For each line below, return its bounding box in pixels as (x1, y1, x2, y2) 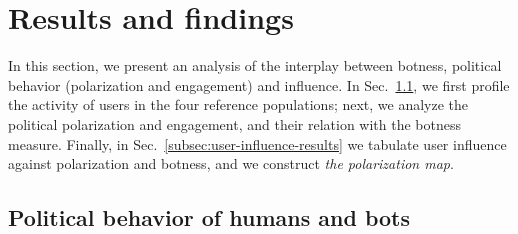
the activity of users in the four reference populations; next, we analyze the (8, 94, 469, 115)
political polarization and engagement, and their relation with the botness (8, 113, 461, 134)
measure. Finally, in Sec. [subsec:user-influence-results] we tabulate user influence (8, 133, 507, 154)
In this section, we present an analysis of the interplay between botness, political (8, 55, 502, 76)
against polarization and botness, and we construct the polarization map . (8, 153, 454, 174)
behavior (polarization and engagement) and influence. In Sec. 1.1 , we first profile (8, 74, 510, 95)
